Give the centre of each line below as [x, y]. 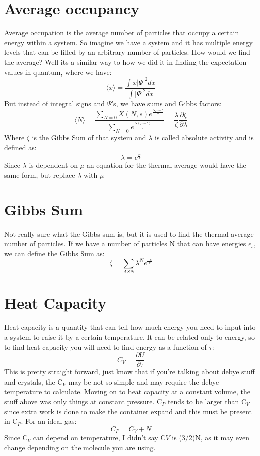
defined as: [20, 147]
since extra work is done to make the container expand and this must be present [128, 411]
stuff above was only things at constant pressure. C [83, 401]
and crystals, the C [34, 381]
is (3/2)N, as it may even [211, 438]
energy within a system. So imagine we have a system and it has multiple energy [128, 42]
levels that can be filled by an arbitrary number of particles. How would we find [127, 52]
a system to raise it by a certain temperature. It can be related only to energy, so [129, 336]
